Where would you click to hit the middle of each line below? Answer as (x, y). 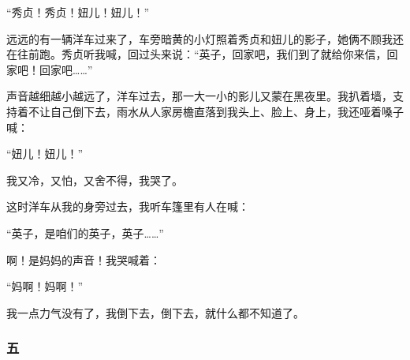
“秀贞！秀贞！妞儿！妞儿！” (78, 12)
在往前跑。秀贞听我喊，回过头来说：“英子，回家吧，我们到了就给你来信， (197, 54)
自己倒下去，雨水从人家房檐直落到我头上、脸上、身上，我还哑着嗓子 (227, 111)
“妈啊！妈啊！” (45, 286)
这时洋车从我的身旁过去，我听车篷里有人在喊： (128, 206)
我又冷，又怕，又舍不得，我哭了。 (95, 180)
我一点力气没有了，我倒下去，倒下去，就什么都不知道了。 (155, 312)
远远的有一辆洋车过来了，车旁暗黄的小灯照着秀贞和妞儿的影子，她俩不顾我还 (205, 38)
